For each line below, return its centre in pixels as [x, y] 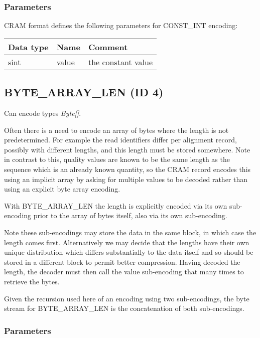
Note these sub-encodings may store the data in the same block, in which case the [130, 232]
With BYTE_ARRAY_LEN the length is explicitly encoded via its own [116, 205]
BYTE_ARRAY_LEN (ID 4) [84, 92]
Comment [108, 47]
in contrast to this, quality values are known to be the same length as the [117, 159]
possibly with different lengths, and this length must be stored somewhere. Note [127, 149]
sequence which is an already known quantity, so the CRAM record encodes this [127, 169]
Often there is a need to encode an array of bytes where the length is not [116, 130]
